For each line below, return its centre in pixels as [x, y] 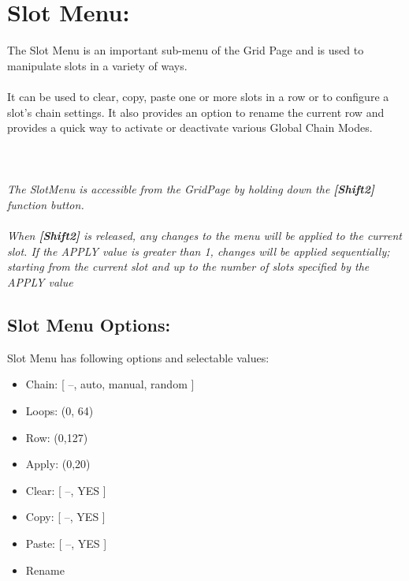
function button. [46, 205]
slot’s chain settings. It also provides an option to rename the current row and [196, 112]
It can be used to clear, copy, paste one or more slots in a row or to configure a [198, 96]
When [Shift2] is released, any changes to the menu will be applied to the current [204, 236]
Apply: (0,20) [58, 464]
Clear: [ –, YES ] [66, 490]
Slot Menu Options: [89, 325]
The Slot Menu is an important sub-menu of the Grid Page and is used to [186, 50]
